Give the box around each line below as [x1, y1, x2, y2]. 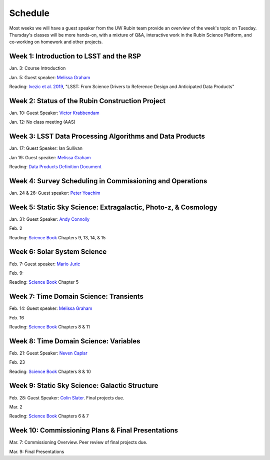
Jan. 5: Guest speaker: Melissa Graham [9, 74, 90, 80]
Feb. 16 [9, 314, 24, 320]
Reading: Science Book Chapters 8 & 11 [9, 323, 90, 330]
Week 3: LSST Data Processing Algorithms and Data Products [9, 132, 205, 141]
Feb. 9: [9, 270, 24, 276]
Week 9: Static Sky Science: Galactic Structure [9, 381, 158, 390]
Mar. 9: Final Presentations [9, 448, 64, 454]
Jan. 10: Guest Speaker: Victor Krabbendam [9, 110, 99, 116]
